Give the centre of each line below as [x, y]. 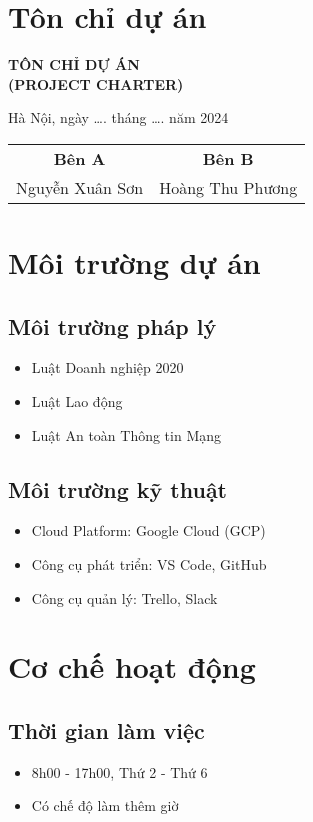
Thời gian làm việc [106, 730]
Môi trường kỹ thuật [118, 488]
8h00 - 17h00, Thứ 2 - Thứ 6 [119, 771]
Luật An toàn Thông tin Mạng [126, 434]
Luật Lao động [77, 401]
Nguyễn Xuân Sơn [80, 187]
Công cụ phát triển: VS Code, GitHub [149, 564]
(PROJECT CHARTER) [96, 83]
